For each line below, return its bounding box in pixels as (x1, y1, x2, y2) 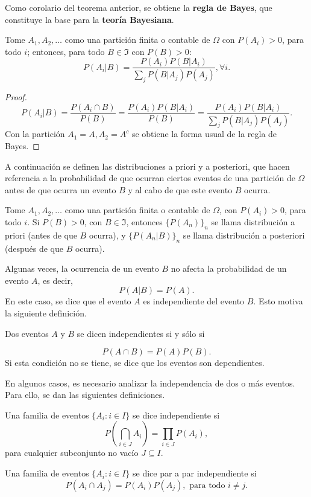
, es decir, (37, 274, 73, 286)
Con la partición (5, 127, 65, 140)
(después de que (5, 242, 63, 254)
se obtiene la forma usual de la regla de (131, 127, 277, 140)
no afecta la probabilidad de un (171, 262, 287, 275)
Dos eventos (5, 327, 49, 339)
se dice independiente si (133, 408, 220, 421)
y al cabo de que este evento (128, 183, 233, 196)
